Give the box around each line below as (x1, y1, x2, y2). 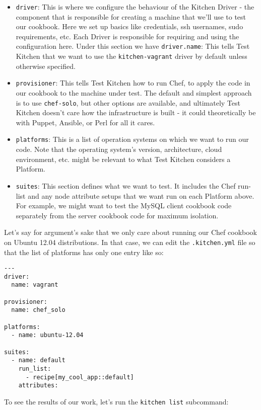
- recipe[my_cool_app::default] (25, 373, 134, 381)
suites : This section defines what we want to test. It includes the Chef (16, 180, 236, 191)
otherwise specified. (16, 60, 76, 71)
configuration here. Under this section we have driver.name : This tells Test (16, 41, 250, 51)
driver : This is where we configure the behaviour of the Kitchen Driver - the (16, 2, 254, 12)
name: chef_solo (11, 306, 66, 314)
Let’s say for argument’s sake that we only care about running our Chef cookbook (4, 227, 257, 237)
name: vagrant (11, 281, 58, 289)
